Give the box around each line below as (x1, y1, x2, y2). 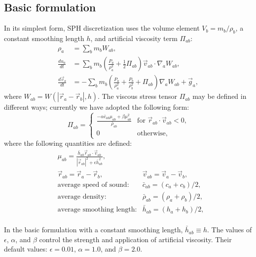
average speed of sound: (57, 181, 129, 188)
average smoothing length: (57, 206, 137, 214)
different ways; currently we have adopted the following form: (4, 102, 189, 112)
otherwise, (137, 130, 168, 137)
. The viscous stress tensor (97, 91, 178, 101)
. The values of (207, 224, 252, 235)
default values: (4, 244, 47, 254)
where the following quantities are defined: (4, 138, 132, 148)
